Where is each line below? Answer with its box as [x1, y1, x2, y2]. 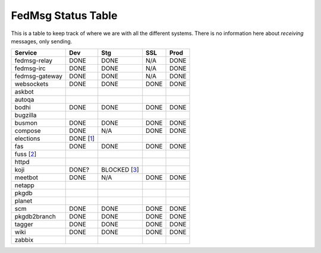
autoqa [14, 96, 34, 104]
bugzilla [14, 111, 37, 119]
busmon [14, 119, 38, 127]
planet [14, 197, 33, 205]
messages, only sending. [11, 37, 73, 45]
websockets [14, 80, 49, 88]
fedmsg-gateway [14, 72, 62, 80]
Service [14, 49, 37, 57]
